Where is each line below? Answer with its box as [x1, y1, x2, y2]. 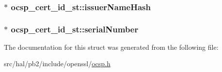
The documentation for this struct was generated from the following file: [4, 42, 219, 52]
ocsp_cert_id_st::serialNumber [11, 23, 139, 35]
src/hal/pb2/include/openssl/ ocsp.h [4, 58, 111, 68]
